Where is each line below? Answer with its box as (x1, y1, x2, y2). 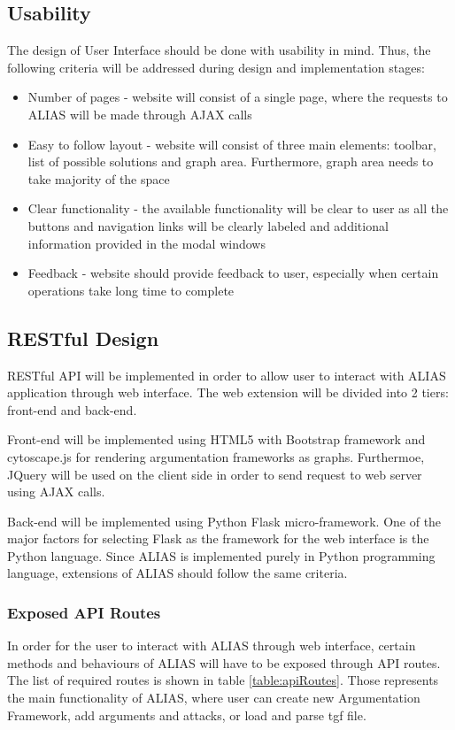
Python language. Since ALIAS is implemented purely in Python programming (7, 546, 436, 565)
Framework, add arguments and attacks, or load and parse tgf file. (7, 705, 366, 724)
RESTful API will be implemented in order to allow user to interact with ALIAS (7, 365, 446, 384)
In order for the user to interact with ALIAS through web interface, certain (7, 636, 416, 655)
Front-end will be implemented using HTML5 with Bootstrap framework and (7, 430, 426, 449)
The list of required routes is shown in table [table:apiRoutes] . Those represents (7, 671, 439, 689)
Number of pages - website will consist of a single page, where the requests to (27, 88, 448, 106)
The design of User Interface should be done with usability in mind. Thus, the (7, 41, 431, 59)
